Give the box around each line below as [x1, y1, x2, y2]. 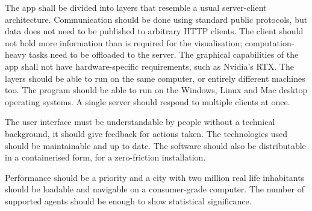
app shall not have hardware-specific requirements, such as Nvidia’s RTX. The [5, 60, 294, 72]
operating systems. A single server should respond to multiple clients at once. [5, 95, 290, 108]
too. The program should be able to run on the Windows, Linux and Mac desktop [5, 84, 308, 96]
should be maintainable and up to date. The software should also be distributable [5, 139, 306, 151]
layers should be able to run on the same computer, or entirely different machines [5, 72, 305, 84]
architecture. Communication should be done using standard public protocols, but [5, 13, 308, 25]
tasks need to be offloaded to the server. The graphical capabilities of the [29, 48, 299, 61]
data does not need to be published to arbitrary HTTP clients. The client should [5, 25, 304, 37]
